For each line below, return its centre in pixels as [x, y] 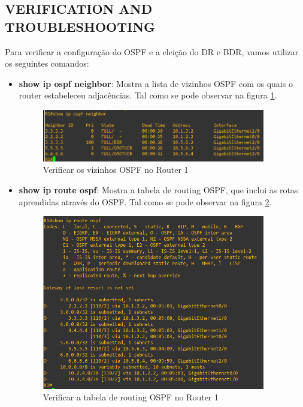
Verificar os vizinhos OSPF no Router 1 [116, 170]
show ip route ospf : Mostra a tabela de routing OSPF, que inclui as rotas [158, 189]
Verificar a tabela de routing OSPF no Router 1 [131, 397]
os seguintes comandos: [47, 63]
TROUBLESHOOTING [80, 26]
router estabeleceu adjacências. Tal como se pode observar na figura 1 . [148, 95]
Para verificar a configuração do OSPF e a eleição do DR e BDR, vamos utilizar [152, 51]
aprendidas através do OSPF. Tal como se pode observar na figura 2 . [145, 201]
